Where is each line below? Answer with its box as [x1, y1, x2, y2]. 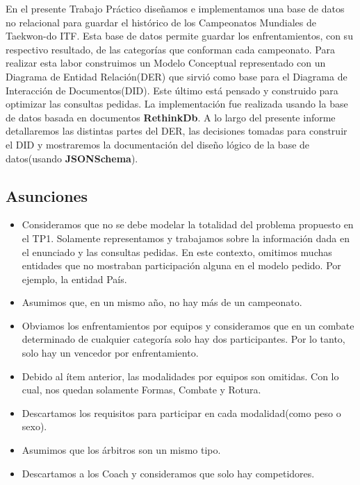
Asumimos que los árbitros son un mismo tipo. [22, 443, 221, 457]
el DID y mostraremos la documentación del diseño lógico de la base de [6, 137, 310, 151]
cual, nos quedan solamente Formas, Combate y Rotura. [22, 382, 261, 397]
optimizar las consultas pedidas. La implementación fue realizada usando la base [6, 96, 348, 111]
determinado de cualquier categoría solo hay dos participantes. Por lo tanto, [22, 332, 345, 346]
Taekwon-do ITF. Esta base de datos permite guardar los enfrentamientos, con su [6, 28, 353, 43]
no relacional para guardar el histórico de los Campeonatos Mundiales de [6, 15, 316, 29]
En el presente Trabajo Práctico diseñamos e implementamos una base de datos [6, 1, 345, 15]
